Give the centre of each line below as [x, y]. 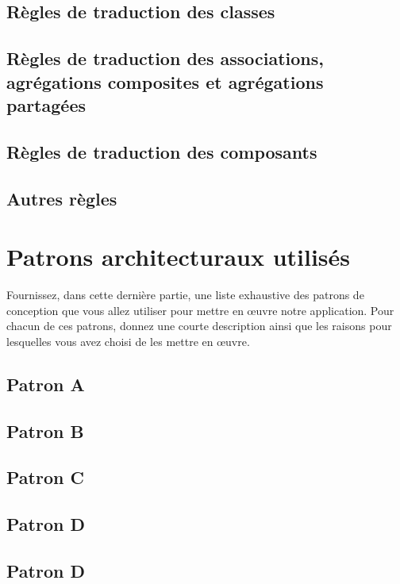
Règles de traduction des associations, [165, 58]
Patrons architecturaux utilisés [179, 257]
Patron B [45, 430]
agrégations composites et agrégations [165, 81]
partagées [46, 104]
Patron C [45, 477]
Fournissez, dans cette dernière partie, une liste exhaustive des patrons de [185, 295]
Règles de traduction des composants [162, 151]
